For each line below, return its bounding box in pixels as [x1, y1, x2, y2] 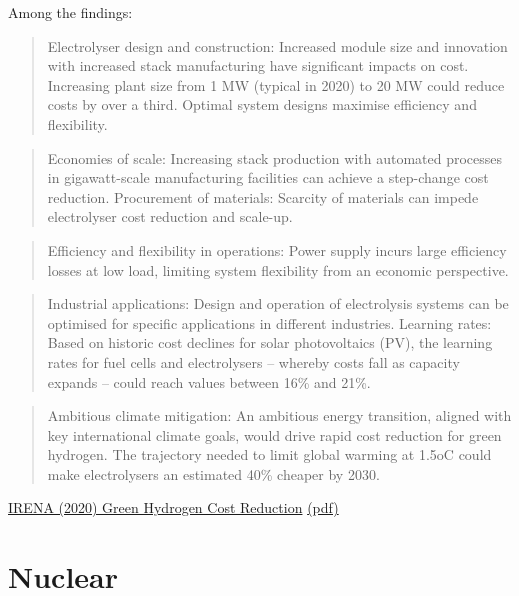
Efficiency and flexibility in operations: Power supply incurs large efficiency [47, 239, 507, 260]
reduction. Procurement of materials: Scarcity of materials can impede [47, 186, 479, 207]
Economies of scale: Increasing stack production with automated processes [47, 147, 503, 168]
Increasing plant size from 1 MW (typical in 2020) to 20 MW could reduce [47, 74, 505, 95]
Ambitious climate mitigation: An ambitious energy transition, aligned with [47, 405, 512, 426]
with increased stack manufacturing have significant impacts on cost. [47, 55, 469, 76]
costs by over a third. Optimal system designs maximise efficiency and [47, 94, 477, 115]
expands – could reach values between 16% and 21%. [47, 371, 371, 392]
